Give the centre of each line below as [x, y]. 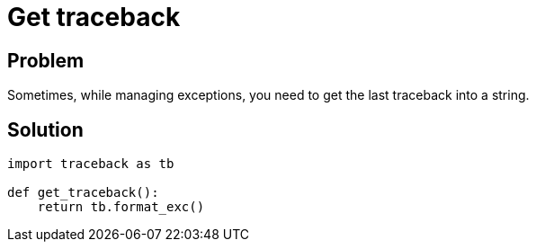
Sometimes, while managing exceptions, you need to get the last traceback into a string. [268, 95]
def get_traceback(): [83, 193]
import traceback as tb [91, 164]
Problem [46, 60]
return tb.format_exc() [121, 207]
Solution [45, 129]
